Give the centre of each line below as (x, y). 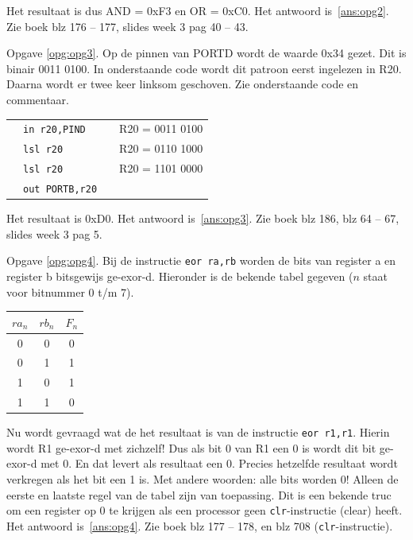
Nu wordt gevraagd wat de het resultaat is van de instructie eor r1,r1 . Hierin (198, 432)
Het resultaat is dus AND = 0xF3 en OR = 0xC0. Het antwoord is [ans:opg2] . (198, 10)
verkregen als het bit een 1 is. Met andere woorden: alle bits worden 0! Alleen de (203, 479)
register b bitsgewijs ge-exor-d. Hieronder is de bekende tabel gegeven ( (180, 276)
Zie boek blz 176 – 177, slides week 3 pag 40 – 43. (127, 26)
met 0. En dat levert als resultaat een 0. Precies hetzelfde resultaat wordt (219, 463)
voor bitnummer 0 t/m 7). (70, 291)
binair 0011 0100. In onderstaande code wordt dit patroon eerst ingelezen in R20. (204, 68)
